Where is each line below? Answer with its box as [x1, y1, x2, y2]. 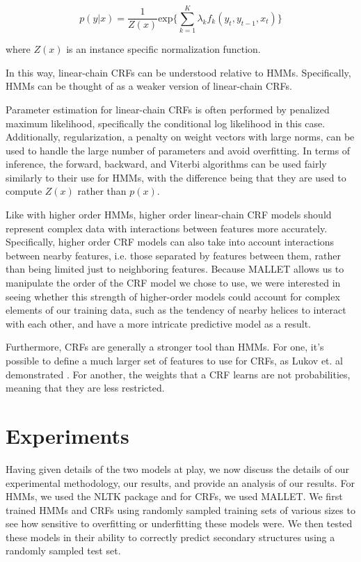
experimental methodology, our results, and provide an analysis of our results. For [6, 475, 355, 490]
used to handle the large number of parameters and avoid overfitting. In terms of [6, 143, 351, 157]
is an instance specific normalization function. [66, 42, 261, 56]
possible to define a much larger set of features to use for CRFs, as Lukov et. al [6, 353, 344, 367]
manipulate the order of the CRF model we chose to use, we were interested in [6, 275, 341, 290]
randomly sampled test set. [6, 543, 121, 558]
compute [6, 184, 42, 198]
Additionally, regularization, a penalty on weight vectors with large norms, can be [6, 129, 355, 144]
